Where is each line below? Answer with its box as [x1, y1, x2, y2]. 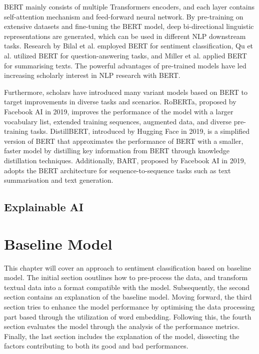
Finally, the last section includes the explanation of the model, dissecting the [4, 331, 239, 341]
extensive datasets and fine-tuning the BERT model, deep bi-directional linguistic [4, 21, 254, 31]
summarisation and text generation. [4, 175, 113, 185]
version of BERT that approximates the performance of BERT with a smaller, [4, 135, 243, 146]
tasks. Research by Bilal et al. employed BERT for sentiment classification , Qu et [4, 40, 253, 51]
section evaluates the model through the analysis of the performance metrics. [4, 321, 240, 332]
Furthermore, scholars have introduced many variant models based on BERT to [4, 86, 248, 97]
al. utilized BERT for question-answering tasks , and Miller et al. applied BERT [4, 50, 247, 60]
